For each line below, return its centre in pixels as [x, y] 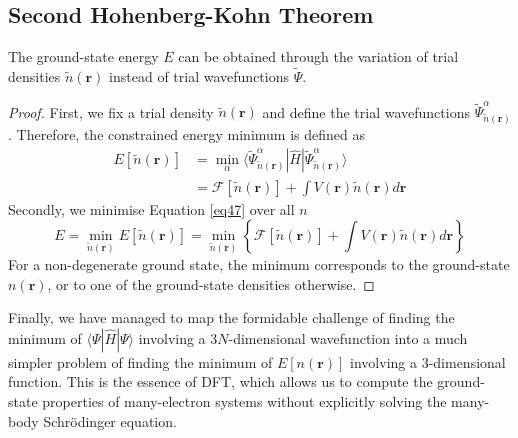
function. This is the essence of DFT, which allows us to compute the [220, 381]
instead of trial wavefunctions [199, 76]
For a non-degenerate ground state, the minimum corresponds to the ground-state [259, 263]
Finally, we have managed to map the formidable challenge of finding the [231, 317]
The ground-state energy [83, 56]
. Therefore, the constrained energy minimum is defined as [186, 134]
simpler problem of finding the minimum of [140, 361]
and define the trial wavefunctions [366, 111]
